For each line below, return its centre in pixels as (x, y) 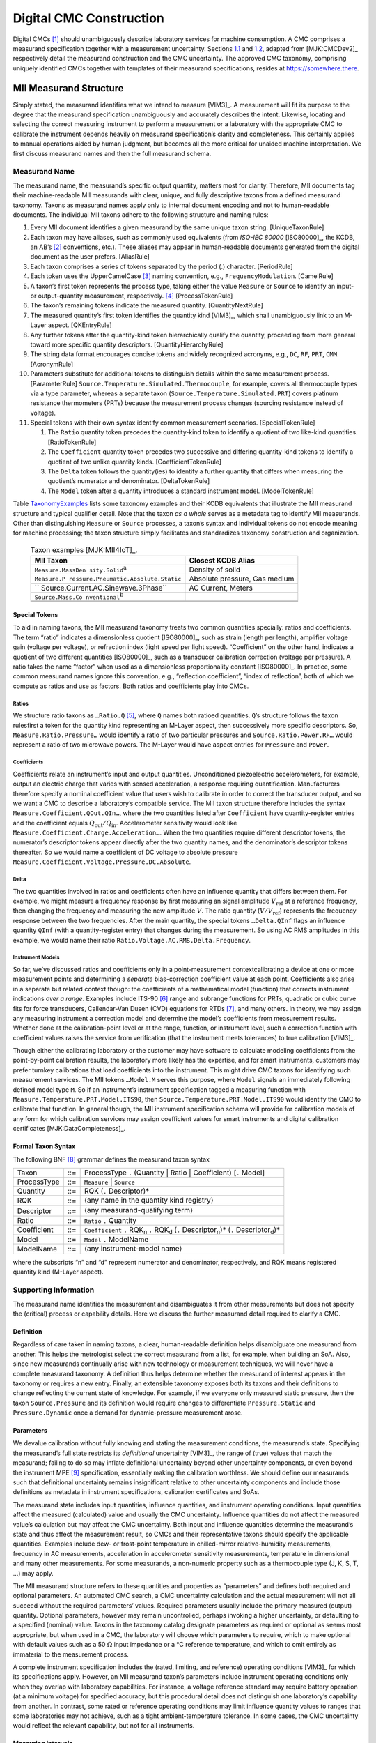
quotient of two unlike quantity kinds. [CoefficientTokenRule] (135, 462)
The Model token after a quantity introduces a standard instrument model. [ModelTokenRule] (181, 491)
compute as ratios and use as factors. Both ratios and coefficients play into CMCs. (131, 686)
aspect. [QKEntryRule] (80, 325)
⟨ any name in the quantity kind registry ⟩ (149, 1200)
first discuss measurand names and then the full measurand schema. (112, 153)
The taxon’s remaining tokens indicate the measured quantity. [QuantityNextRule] (147, 305)
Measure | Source (109, 1182)
